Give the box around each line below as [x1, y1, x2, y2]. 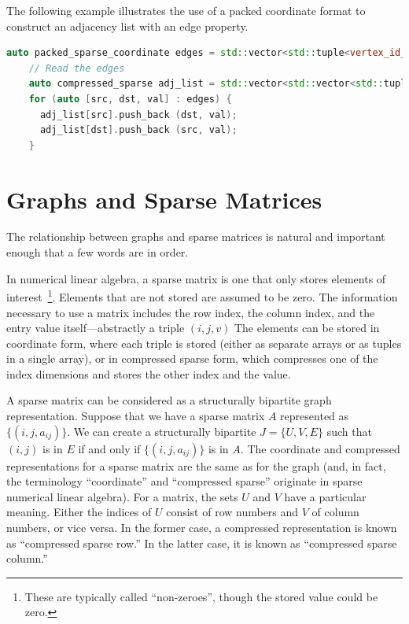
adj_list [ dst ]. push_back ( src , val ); [39, 124, 238, 136]
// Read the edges [28, 62, 125, 74]
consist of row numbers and [166, 504, 299, 520]
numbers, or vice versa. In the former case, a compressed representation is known [6, 519, 397, 536]
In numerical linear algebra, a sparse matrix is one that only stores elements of [6, 270, 386, 286]
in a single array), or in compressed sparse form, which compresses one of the [6, 350, 378, 367]
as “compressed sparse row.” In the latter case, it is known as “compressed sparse [6, 534, 397, 551]
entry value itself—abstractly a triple [6, 319, 185, 336]
